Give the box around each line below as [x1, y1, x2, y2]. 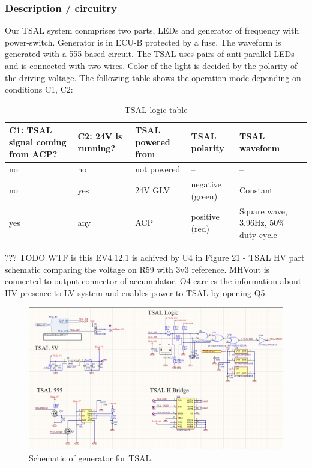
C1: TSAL [9, 124, 52, 136]
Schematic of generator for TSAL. [29, 451, 154, 464]
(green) [191, 189, 218, 202]
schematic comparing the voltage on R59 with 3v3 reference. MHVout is [5, 263, 270, 275]
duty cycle [239, 228, 277, 240]
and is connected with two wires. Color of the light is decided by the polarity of [5, 59, 298, 71]
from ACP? [9, 147, 58, 160]
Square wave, [239, 204, 287, 217]
